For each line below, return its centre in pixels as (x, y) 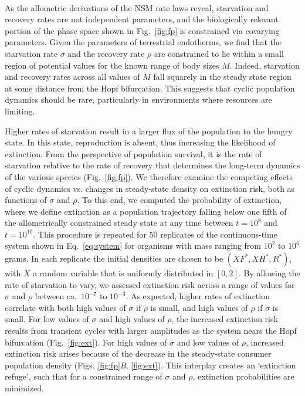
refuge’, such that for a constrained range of (84, 376)
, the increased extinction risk (225, 319)
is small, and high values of (199, 307)
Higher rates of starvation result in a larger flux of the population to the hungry (149, 131)
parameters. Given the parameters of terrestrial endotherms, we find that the (143, 42)
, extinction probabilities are (243, 376)
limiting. (20, 111)
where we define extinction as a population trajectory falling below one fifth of (146, 211)
